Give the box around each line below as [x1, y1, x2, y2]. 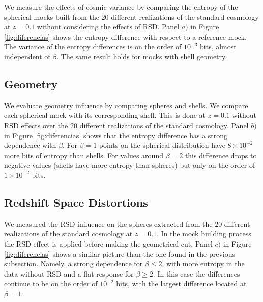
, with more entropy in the [162, 258, 245, 269]
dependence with [4, 140, 56, 150]
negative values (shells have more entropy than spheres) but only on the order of [4, 160, 255, 170]
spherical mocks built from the [4, 11, 99, 22]
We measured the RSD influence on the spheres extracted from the [4, 218, 213, 229]
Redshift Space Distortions [4, 194, 148, 210]
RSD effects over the [4, 119, 68, 130]
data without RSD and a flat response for [4, 268, 134, 279]
